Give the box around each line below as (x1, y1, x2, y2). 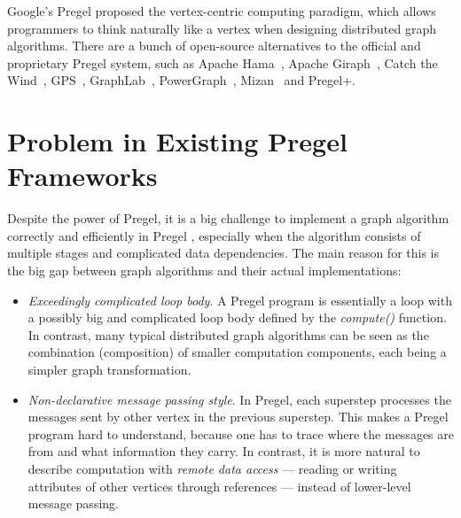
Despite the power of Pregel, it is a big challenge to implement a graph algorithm (7, 209, 449, 228)
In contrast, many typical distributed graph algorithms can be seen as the (27, 325, 429, 344)
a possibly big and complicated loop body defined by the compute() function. (27, 308, 447, 327)
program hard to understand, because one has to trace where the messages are (27, 424, 454, 443)
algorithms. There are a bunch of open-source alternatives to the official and (7, 36, 421, 55)
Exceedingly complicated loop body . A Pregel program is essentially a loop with (27, 290, 452, 309)
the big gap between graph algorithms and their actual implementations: (7, 261, 402, 280)
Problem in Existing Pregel (7, 123, 348, 159)
